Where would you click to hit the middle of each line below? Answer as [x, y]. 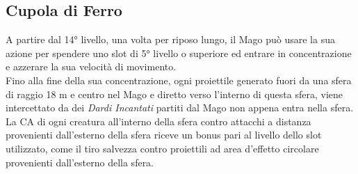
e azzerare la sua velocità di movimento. [91, 66]
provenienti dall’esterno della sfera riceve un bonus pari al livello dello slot [164, 135]
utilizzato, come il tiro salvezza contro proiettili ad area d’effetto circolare [162, 148]
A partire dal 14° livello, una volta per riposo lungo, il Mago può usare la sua [170, 39]
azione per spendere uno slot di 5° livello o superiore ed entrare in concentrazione [179, 53]
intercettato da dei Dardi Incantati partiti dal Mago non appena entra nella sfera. [180, 108]
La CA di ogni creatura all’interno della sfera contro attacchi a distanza [158, 121]
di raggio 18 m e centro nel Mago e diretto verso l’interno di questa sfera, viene [174, 94]
